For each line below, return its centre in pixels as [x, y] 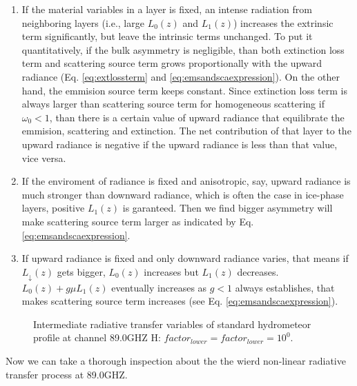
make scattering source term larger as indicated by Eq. [138, 221]
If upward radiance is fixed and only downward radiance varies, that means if [185, 258]
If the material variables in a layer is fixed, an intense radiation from [167, 9]
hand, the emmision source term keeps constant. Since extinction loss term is [184, 90]
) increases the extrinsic [283, 22]
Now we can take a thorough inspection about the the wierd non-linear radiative [176, 361]
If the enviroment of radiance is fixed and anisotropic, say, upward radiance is [186, 181]
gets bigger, [81, 271]
